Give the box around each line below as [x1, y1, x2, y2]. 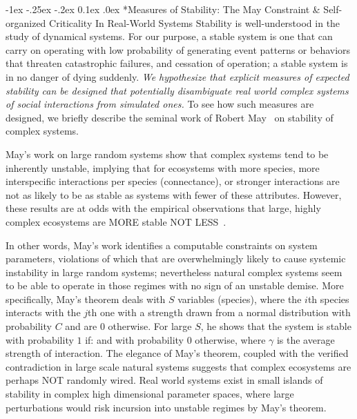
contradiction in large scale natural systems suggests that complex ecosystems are [6, 359, 351, 373]
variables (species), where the [177, 291, 302, 306]
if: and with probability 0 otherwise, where [85, 332, 266, 347]
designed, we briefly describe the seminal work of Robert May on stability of [6, 110, 334, 124]
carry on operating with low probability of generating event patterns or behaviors [6, 42, 351, 57]
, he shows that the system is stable [200, 319, 351, 333]
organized [6, 15, 46, 30]
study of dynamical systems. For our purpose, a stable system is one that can [6, 29, 333, 43]
